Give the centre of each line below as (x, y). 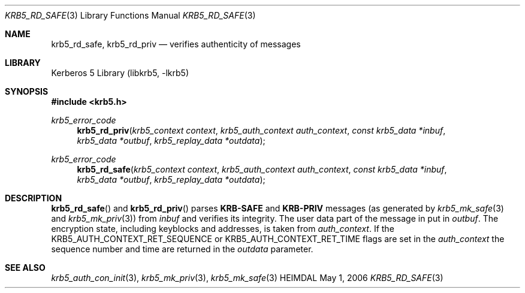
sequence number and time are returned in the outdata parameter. (182, 249)
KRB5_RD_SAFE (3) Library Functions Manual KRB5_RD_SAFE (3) (130, 15)
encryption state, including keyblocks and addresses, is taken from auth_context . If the (223, 229)
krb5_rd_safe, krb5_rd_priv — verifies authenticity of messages (176, 44)
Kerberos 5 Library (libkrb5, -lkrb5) (120, 73)
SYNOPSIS (27, 91)
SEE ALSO (25, 268)
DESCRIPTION (34, 198)
